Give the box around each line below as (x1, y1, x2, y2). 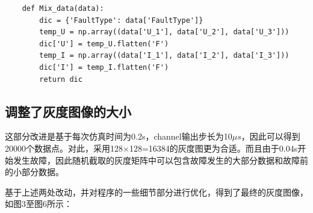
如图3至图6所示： (5, 197, 72, 210)
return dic (39, 75, 82, 84)
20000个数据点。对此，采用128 (5, 141, 123, 154)
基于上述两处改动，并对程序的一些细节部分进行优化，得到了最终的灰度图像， (5, 185, 308, 198)
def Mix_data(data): (22, 4, 104, 13)
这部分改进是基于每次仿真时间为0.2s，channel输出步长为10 (5, 130, 232, 143)
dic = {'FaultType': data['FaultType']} (39, 16, 203, 25)
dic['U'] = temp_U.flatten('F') (39, 39, 169, 48)
